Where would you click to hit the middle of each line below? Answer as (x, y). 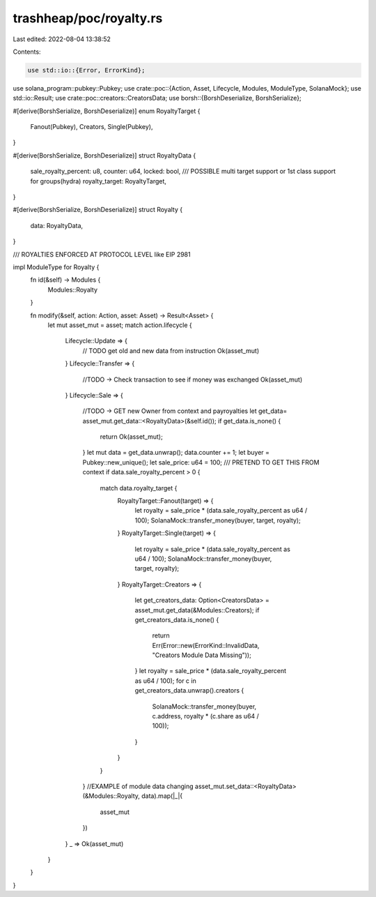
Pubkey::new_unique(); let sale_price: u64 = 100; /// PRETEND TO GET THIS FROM (201, 462)
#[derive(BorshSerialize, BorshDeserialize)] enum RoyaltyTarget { (107, 111)
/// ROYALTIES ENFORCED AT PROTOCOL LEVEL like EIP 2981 (102, 254)
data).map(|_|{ (162, 796)
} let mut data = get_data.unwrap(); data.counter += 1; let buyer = (176, 453)
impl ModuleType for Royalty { (56, 267)
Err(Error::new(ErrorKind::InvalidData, (206, 645)
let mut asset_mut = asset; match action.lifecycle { (120, 325)
